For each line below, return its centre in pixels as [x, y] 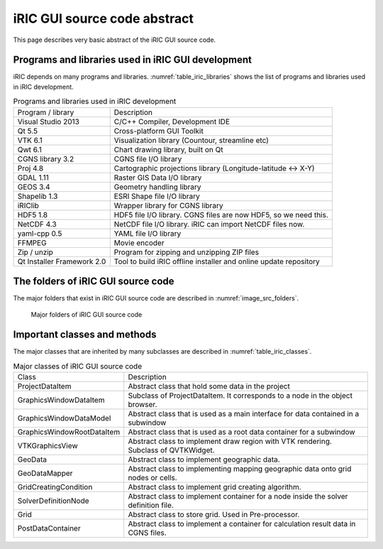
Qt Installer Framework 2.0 [62, 261]
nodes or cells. [152, 478]
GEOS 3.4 [34, 187]
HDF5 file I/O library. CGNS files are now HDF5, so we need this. [221, 214]
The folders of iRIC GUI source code [94, 282]
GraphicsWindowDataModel [64, 418]
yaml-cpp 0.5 [40, 233]
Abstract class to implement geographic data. [204, 460]
